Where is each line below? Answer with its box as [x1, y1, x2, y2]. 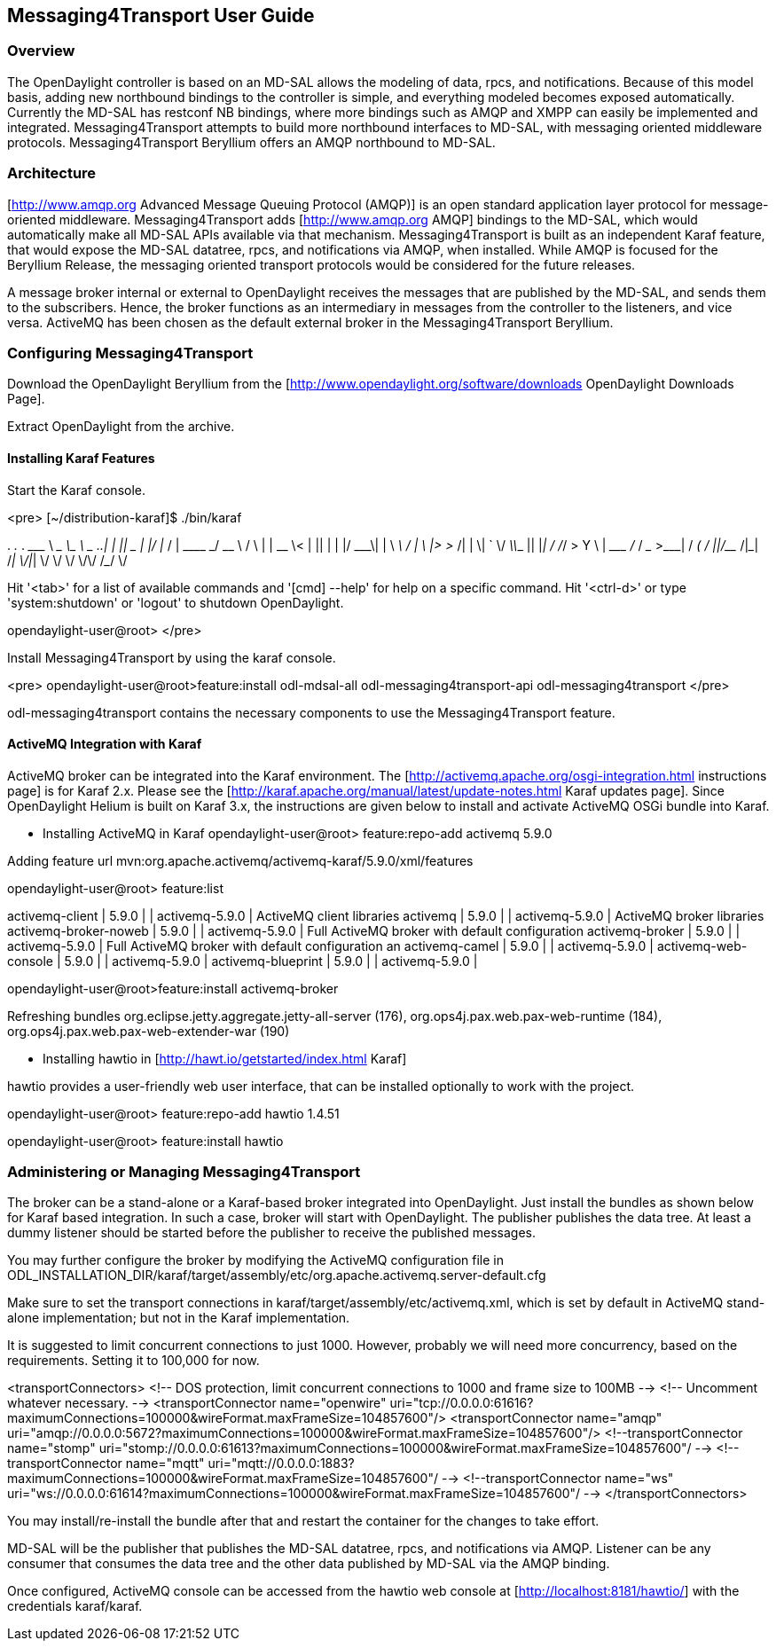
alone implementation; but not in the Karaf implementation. [7, 1310, 350, 1326]
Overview [7, 42, 75, 60]
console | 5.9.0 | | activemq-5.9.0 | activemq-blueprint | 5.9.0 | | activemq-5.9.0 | [7, 953, 478, 969]
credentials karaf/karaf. [7, 1598, 143, 1614]
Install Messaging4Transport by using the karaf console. [7, 649, 336, 665]
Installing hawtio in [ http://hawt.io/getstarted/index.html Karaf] [43, 1050, 407, 1066]
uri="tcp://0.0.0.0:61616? [389, 1395, 534, 1411]
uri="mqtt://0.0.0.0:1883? [208, 1456, 355, 1471]
